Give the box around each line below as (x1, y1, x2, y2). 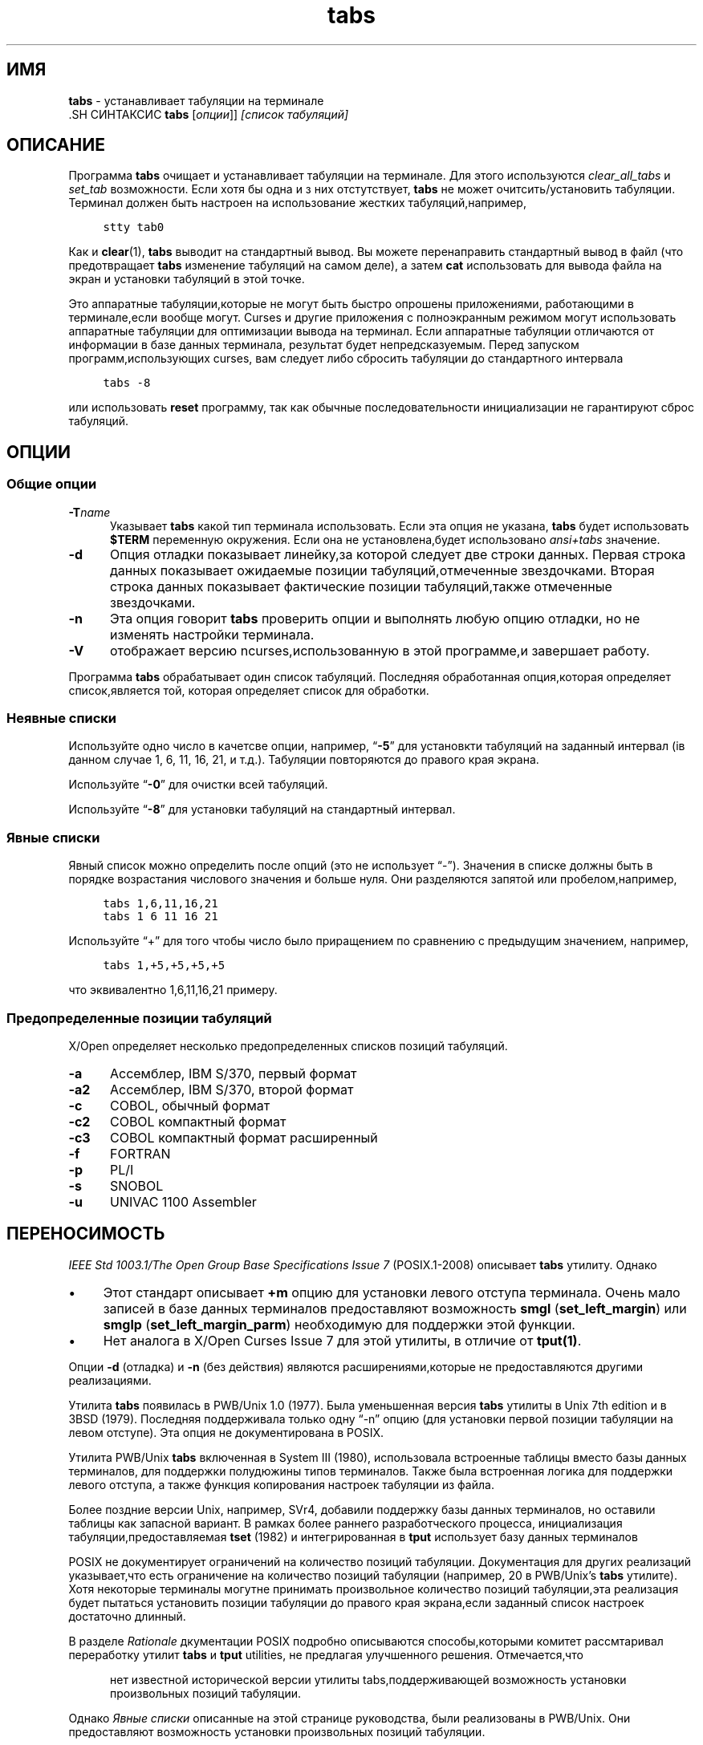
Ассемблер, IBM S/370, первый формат (109, 1065, 357, 1081)
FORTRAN (109, 1145, 171, 1162)
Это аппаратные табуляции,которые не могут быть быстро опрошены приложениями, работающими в (68, 297, 634, 311)
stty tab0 (103, 221, 165, 234)
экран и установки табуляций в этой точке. (68, 272, 305, 286)
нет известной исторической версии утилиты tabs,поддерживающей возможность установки (110, 1672, 627, 1686)
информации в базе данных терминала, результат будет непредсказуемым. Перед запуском (68, 338, 579, 352)
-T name (68, 505, 111, 519)
